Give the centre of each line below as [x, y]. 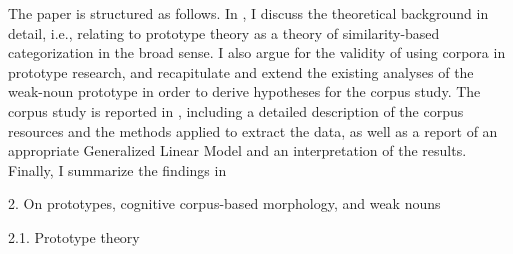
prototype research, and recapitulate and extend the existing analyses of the [241, 71]
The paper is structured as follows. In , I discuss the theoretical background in [248, 13]
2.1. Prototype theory [74, 236]
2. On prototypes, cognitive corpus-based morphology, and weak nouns [224, 203]
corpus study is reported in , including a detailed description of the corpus [236, 110]
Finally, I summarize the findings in [117, 169]
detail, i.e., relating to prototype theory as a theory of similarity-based [224, 32]
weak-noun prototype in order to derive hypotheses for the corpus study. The [244, 91]
